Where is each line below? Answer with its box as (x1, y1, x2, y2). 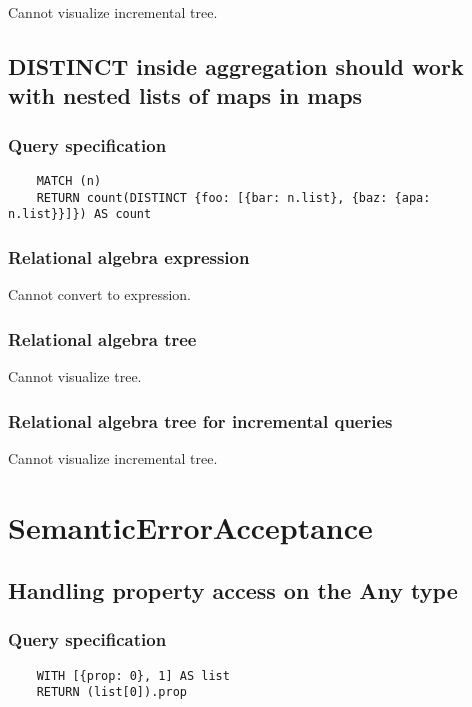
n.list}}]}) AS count (8, 207, 152, 222)
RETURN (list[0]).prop (36, 685, 187, 700)
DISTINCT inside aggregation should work (8, 50, 464, 81)
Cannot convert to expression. (8, 284, 192, 305)
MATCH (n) (36, 173, 102, 188)
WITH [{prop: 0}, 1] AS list (36, 668, 230, 683)
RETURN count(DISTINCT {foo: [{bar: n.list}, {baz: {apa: (36, 190, 431, 205)
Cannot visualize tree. (8, 365, 142, 386)
